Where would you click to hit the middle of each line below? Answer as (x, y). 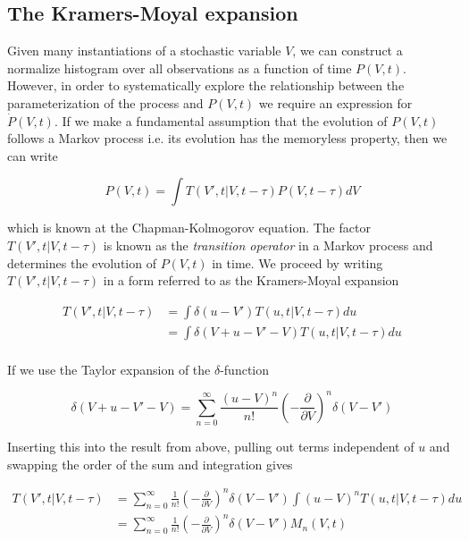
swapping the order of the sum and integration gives (150, 464)
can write (33, 155)
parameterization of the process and (105, 102)
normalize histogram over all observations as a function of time (180, 68)
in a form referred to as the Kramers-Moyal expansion (251, 280)
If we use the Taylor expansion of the (109, 369)
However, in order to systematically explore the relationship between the (206, 85)
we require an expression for (335, 102)
